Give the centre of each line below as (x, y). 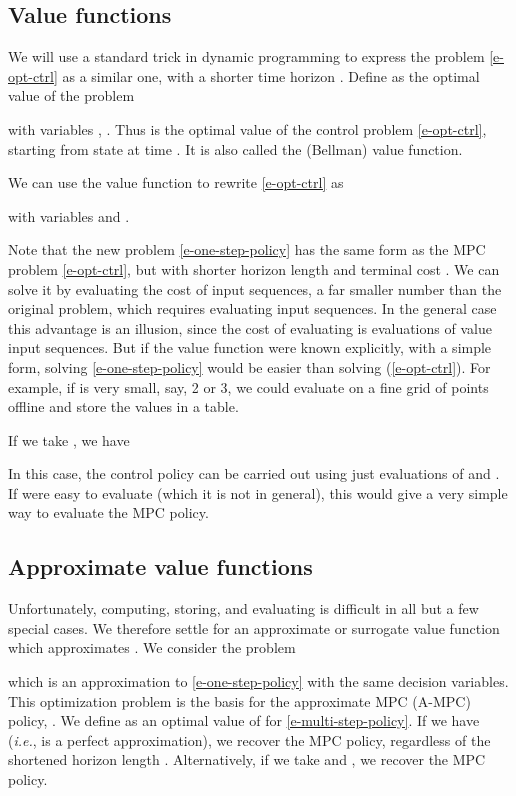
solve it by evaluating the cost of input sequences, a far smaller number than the (255, 288)
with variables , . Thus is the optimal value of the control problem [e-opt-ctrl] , (247, 128)
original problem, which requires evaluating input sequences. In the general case (252, 308)
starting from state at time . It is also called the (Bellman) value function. (235, 148)
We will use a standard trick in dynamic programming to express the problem (246, 56)
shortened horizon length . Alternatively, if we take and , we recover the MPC (247, 759)
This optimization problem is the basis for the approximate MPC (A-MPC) (239, 700)
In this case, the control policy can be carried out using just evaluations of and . (254, 473)
